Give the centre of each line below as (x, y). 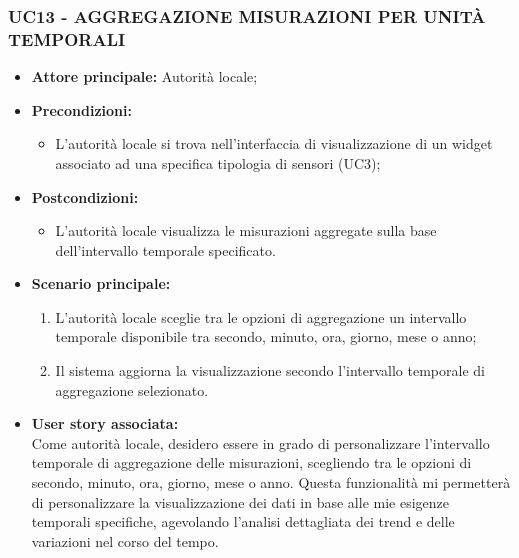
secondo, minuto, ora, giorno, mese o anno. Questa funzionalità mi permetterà (271, 482)
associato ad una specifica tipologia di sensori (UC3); (218, 162)
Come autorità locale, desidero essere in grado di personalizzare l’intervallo (260, 442)
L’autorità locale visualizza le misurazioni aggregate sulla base (246, 230)
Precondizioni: (81, 109)
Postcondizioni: (85, 196)
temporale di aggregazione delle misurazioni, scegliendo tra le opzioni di (251, 462)
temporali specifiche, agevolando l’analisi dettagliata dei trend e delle (243, 521)
